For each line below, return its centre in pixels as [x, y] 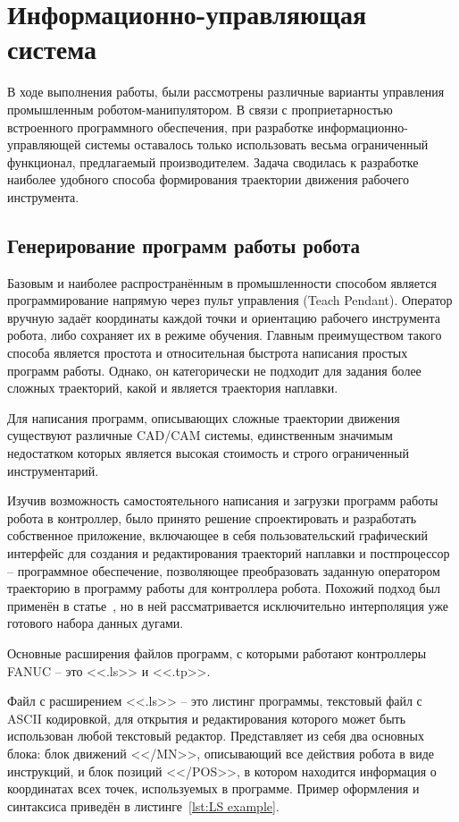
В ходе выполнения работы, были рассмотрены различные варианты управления [226, 92]
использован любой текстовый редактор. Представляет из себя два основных [216, 736]
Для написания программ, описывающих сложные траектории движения [204, 417]
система [52, 49]
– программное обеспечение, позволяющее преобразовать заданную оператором [224, 570]
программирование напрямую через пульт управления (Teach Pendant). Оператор [230, 300]
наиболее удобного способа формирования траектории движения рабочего [208, 179]
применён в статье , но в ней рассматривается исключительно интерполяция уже [228, 605]
